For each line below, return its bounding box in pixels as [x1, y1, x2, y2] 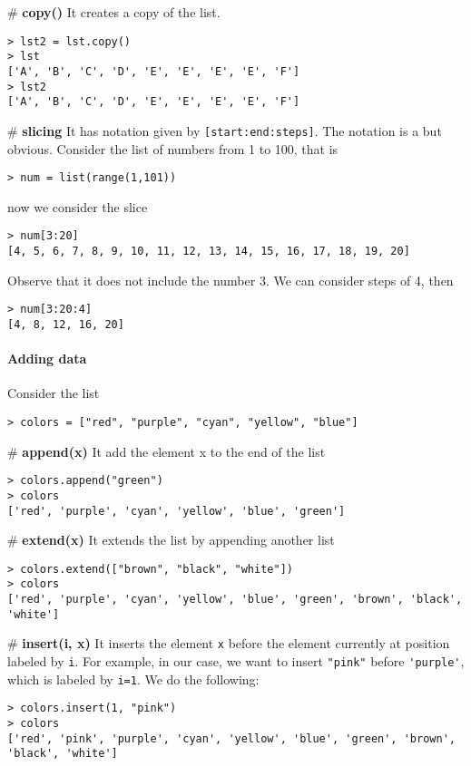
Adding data [7, 349, 87, 368]
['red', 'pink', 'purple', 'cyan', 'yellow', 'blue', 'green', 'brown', [7, 732, 456, 745]
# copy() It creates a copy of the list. [7, 3, 221, 21]
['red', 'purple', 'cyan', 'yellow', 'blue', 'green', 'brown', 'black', [7, 593, 463, 606]
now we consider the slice [7, 197, 148, 216]
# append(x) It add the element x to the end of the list [7, 441, 326, 461]
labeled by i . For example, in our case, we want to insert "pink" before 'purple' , [7, 652, 465, 671]
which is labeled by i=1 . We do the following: [7, 669, 260, 688]
